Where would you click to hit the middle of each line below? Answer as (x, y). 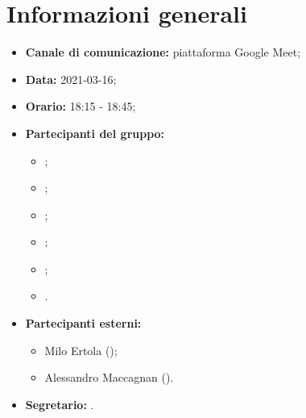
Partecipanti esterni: (83, 323)
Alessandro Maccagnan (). (109, 377)
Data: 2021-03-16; (71, 79)
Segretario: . (60, 404)
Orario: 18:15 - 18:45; (81, 106)
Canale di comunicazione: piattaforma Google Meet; (163, 52)
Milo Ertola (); (81, 350)
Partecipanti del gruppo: (95, 133)
